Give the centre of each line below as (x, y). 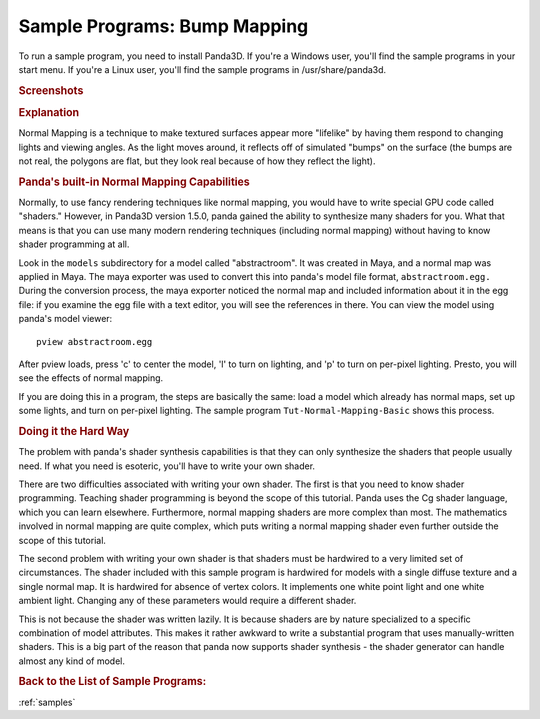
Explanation (49, 112)
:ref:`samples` (47, 702)
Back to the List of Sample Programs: (112, 682)
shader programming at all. (74, 244)
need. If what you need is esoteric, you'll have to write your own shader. (166, 466)
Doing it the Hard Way (74, 431)
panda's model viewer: (65, 319)
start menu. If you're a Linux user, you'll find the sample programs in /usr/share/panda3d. (202, 69)
